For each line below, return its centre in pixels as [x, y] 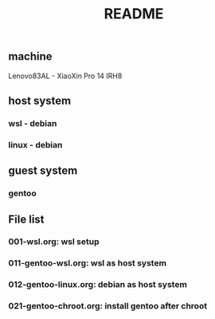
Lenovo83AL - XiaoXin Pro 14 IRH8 [65, 76]
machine [31, 57]
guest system [43, 171]
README [134, 14]
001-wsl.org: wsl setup [54, 242]
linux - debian [35, 144]
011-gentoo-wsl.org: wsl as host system [88, 263]
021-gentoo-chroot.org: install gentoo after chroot [108, 306]
